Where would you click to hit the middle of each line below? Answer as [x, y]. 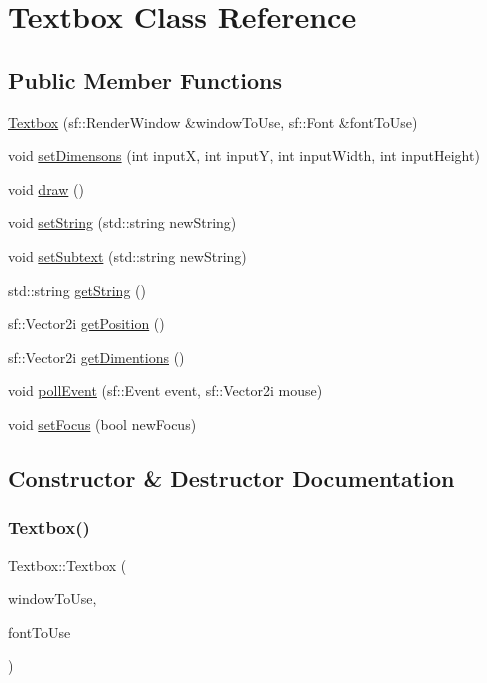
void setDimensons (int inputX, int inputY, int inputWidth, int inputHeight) [244, 155]
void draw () [46, 188]
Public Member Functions [145, 79]
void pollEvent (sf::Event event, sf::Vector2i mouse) [165, 390]
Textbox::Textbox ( [67, 564]
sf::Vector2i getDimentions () [96, 356]
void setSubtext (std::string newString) [127, 255]
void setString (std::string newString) [122, 222]
